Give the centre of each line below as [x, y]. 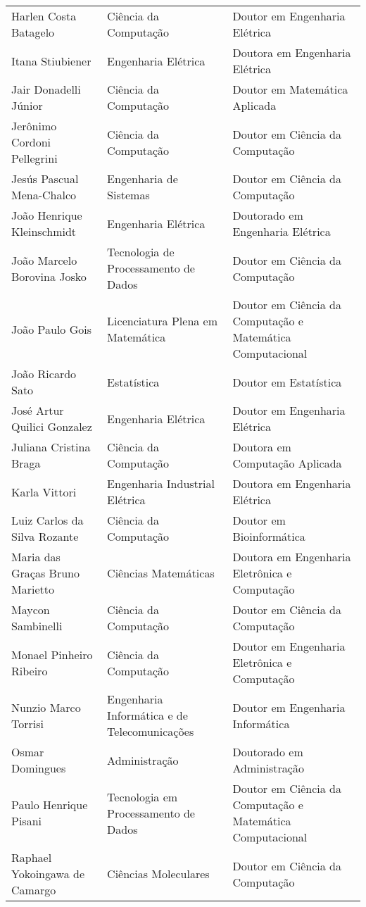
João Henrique [47, 215]
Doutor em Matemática [290, 89]
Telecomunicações [151, 731]
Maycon [31, 609]
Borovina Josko [49, 276]
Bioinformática [269, 536]
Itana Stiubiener [51, 61]
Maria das [36, 557]
